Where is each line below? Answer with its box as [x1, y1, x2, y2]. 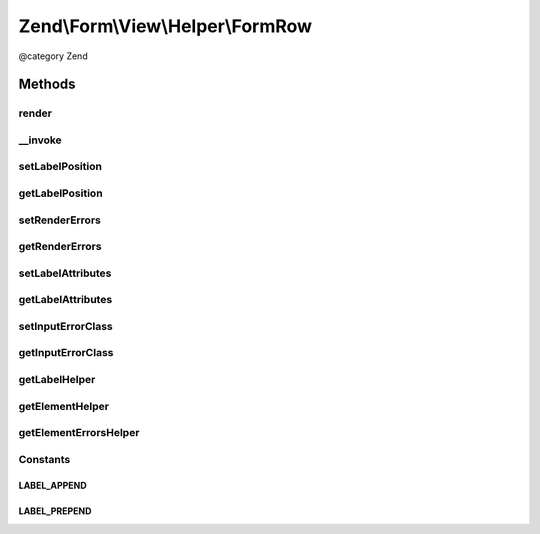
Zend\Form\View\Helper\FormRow [18, 15, 313, 37]
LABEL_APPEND [18, 480, 87, 492]
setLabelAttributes [18, 266, 112, 280]
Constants [18, 452, 71, 466]
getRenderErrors [18, 240, 102, 254]
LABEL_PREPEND [18, 505, 92, 517]
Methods [18, 76, 76, 93]
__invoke [18, 133, 62, 147]
